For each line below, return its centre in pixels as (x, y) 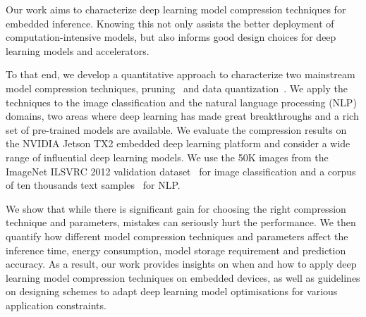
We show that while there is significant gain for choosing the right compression (176, 208)
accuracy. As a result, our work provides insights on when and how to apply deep (181, 264)
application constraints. (56, 305)
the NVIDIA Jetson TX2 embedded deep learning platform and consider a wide (178, 143)
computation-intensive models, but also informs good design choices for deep (171, 37)
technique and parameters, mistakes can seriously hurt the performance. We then (181, 222)
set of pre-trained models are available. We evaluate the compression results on (176, 129)
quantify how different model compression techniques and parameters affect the (177, 236)
